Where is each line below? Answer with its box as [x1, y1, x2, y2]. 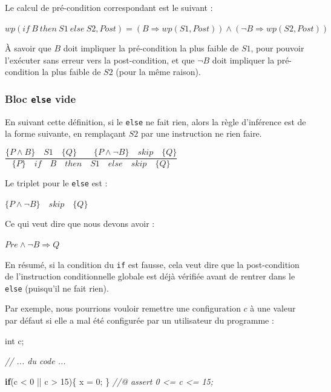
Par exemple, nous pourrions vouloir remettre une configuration [5, 302, 241, 315]
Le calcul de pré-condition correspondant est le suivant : [5, 1, 213, 13]
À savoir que [5, 42, 51, 54]
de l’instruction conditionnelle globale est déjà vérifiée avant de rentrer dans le [5, 270, 295, 283]
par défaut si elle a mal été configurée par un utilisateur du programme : [5, 314, 274, 326]
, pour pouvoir [251, 42, 304, 54]
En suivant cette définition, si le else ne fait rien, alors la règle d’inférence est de [5, 115, 306, 128]
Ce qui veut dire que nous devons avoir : [5, 217, 155, 230]
